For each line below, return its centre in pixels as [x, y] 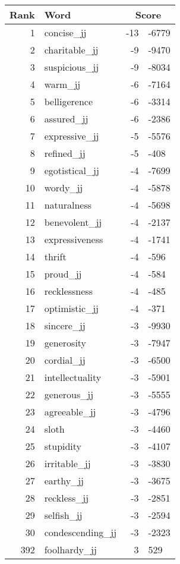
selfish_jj [63, 515]
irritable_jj [67, 463]
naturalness [68, 205]
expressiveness [74, 239]
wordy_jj [64, 188]
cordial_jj [65, 360]
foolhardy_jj [70, 549]
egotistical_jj [72, 170]
